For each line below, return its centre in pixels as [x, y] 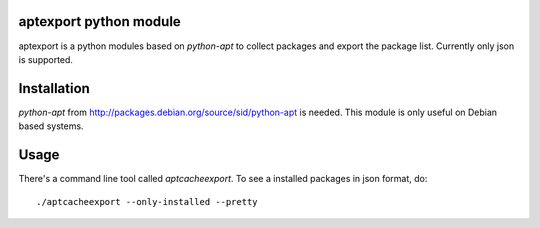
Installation [54, 88]
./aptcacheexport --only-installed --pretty [147, 201]
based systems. [51, 126]
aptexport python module [100, 21]
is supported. [46, 59]
